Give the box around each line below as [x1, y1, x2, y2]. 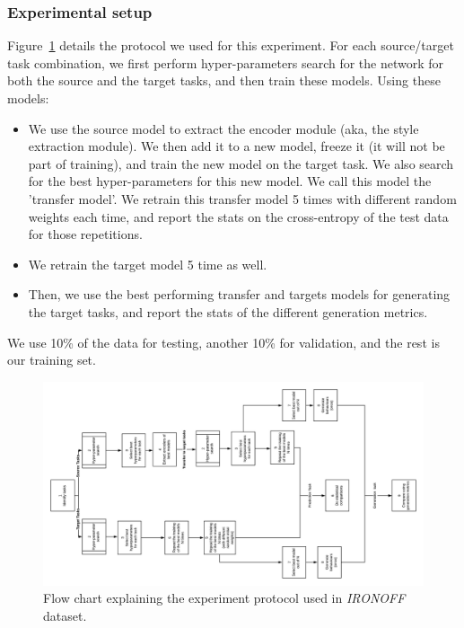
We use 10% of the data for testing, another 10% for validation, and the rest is [7, 332, 440, 351]
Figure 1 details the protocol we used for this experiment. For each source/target [7, 36, 454, 55]
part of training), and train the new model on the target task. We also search [28, 154, 454, 172]
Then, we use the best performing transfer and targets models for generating [28, 285, 451, 304]
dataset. [43, 606, 87, 624]
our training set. [7, 350, 96, 369]
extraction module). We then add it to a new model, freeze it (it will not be [28, 137, 445, 155]
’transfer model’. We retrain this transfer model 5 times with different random [28, 189, 457, 208]
